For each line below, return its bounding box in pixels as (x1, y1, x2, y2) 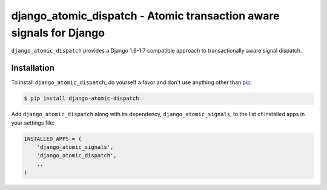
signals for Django (11, 26, 105, 39)
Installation (11, 63, 54, 73)
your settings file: (11, 119, 54, 126)
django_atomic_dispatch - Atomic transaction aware (11, 9, 280, 22)
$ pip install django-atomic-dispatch (24, 95, 139, 102)
